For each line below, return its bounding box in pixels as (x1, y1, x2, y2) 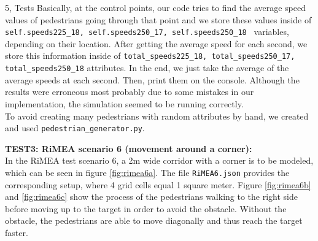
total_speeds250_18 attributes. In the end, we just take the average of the (5, 61, 289, 74)
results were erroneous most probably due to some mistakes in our (5, 85, 254, 98)
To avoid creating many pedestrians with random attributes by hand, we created (5, 109, 309, 122)
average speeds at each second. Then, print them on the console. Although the (5, 73, 300, 86)
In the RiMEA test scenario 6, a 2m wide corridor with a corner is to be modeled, (5, 154, 314, 167)
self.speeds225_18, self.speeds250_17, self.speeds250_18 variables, (5, 25, 289, 38)
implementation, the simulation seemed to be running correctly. (5, 97, 244, 110)
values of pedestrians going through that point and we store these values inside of (5, 13, 312, 26)
